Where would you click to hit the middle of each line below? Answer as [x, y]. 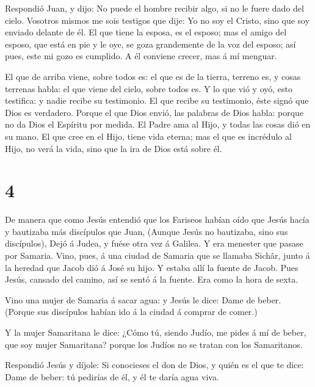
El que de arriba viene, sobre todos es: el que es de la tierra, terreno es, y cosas [153, 76]
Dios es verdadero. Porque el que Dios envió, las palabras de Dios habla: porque [154, 112]
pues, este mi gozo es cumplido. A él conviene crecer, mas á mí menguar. [141, 56]
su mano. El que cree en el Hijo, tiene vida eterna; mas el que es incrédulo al [148, 136]
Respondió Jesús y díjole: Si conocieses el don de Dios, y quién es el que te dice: [154, 365]
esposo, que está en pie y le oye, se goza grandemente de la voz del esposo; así [150, 44]
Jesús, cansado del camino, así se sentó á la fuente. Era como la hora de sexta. [152, 279]
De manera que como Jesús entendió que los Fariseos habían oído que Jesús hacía [157, 219]
